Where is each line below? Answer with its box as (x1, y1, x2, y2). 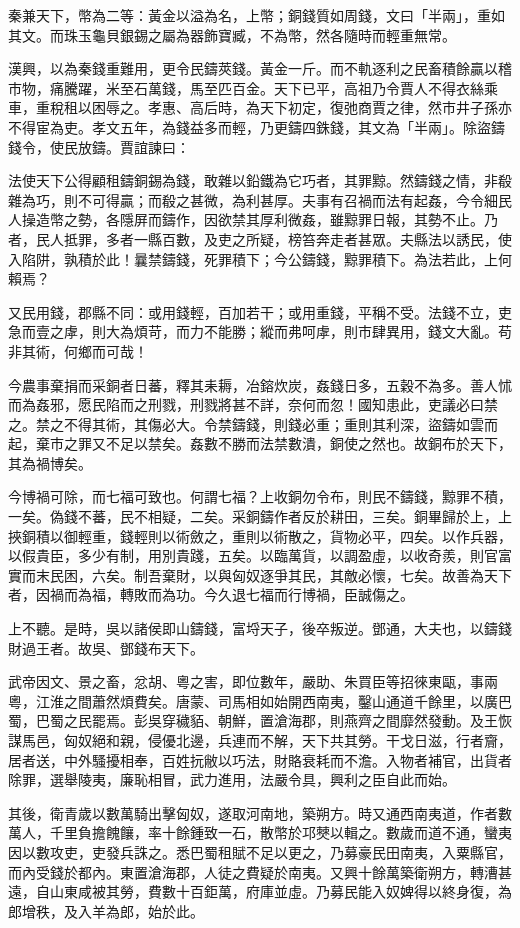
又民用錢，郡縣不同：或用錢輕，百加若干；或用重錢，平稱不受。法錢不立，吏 (8, 301, 512, 322)
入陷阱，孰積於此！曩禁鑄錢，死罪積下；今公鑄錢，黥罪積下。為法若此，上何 (8, 248, 512, 269)
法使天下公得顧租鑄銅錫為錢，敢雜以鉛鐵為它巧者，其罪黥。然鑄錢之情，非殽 (8, 170, 512, 191)
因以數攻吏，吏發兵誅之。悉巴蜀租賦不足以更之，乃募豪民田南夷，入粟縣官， (8, 841, 512, 862)
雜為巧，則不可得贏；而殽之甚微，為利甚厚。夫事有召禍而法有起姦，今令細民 (8, 189, 512, 210)
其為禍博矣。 (8, 452, 92, 473)
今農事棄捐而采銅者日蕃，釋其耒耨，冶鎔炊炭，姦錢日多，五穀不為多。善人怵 (8, 374, 512, 395)
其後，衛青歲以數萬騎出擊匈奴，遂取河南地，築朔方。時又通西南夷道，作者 (8, 802, 498, 823)
